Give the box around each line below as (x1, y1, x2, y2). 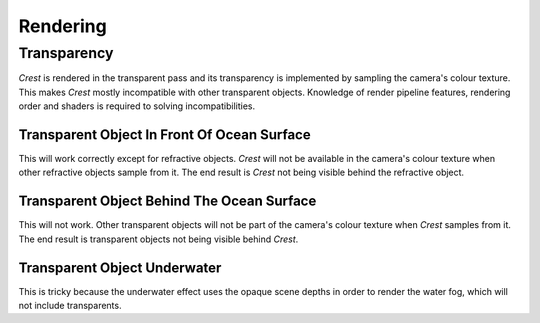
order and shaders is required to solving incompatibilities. (18, 100, 255, 112)
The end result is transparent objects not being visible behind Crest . (18, 233, 299, 245)
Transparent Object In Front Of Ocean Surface (18, 126, 311, 143)
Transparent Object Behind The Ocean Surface (18, 193, 317, 210)
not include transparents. (18, 300, 122, 312)
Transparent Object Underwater (18, 259, 222, 276)
